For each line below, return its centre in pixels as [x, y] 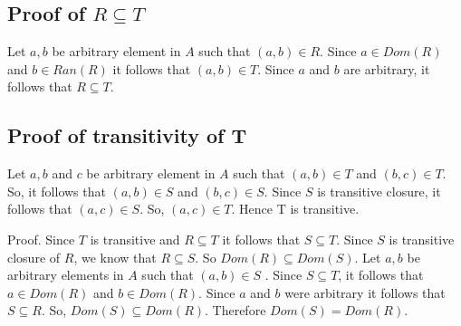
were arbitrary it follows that [365, 292]
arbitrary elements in [66, 275]
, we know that [115, 257]
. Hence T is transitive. [295, 209]
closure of [34, 257]
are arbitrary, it [387, 68]
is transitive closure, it [379, 191]
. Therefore [235, 310]
